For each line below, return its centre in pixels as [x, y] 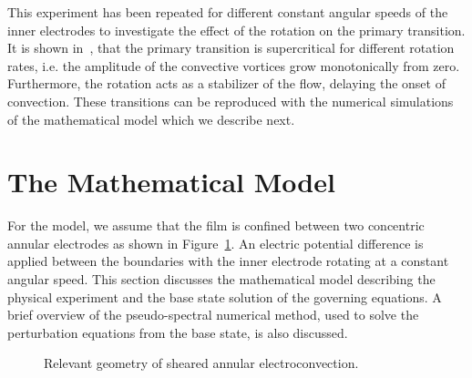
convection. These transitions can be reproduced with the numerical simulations [231, 101]
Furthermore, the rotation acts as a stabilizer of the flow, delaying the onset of [226, 83]
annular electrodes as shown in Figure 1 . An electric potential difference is [215, 243]
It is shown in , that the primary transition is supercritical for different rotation [231, 48]
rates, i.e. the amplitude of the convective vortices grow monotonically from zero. [234, 65]
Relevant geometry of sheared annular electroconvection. [201, 363]
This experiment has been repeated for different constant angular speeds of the [228, 12]
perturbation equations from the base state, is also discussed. [178, 332]
